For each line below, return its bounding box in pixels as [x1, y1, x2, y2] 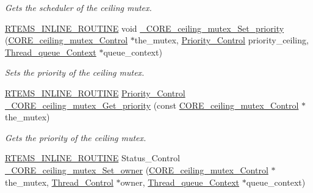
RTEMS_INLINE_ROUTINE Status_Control [5, 151, 180, 164]
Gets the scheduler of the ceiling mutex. [5, 1, 152, 13]
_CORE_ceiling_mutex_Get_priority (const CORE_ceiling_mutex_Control [5, 98, 299, 111]
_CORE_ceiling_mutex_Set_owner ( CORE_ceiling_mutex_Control [5, 163, 268, 176]
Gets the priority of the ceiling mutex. [5, 131, 146, 144]
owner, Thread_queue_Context [120, 175, 240, 188]
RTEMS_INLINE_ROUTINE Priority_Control [5, 86, 185, 99]
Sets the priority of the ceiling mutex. [5, 66, 145, 79]
